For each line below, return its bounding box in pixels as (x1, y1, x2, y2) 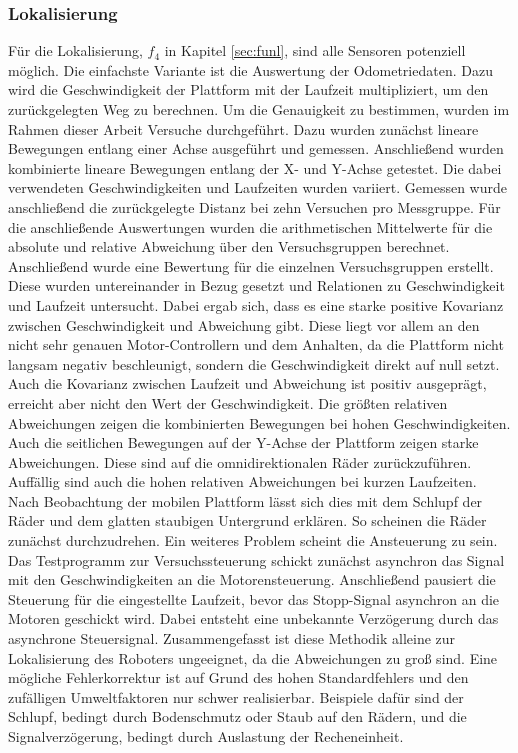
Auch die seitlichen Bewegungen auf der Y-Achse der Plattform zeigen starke (8, 432, 479, 453)
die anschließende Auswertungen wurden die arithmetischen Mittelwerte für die (8, 216, 493, 237)
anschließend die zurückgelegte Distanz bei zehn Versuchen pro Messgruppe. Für (8, 196, 501, 217)
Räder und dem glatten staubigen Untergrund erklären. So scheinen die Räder (8, 510, 487, 531)
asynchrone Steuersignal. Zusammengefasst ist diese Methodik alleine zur (8, 628, 456, 649)
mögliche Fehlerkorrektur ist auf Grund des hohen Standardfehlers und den (8, 667, 469, 688)
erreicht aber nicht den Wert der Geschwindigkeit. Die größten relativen (8, 392, 448, 413)
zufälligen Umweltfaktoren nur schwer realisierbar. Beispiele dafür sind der (8, 686, 464, 707)
